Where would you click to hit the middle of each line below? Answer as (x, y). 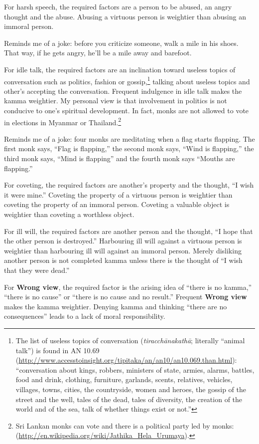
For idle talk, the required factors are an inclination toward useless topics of (120, 69)
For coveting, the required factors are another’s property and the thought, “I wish (129, 185)
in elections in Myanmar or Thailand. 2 (63, 121)
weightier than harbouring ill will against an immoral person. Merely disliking (123, 250)
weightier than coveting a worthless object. (69, 214)
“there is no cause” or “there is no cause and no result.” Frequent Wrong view (126, 297)
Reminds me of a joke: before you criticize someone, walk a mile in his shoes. (121, 43)
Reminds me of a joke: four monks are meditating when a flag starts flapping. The (129, 138)
